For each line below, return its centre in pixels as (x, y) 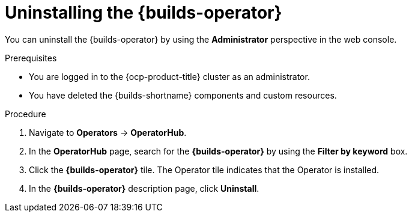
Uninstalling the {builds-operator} (144, 13)
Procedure (26, 114)
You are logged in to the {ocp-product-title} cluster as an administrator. (169, 76)
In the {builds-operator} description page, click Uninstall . (144, 188)
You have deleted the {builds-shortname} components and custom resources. (183, 95)
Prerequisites (31, 58)
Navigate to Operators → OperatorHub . (108, 132)
